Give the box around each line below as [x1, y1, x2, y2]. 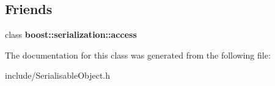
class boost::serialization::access [5, 28, 137, 41]
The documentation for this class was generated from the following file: [5, 48, 271, 61]
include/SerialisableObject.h [5, 69, 111, 82]
